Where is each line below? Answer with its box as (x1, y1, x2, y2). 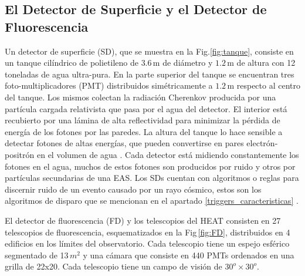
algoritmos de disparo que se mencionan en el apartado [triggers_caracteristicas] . (5, 194, 299, 207)
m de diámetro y (152, 56, 213, 69)
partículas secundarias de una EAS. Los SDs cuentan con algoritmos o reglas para (5, 171, 299, 184)
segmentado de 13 (5, 248, 69, 261)
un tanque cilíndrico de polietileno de (5, 56, 138, 69)
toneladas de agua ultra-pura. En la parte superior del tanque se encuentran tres (5, 68, 294, 80)
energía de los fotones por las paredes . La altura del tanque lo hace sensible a (5, 125, 283, 137)
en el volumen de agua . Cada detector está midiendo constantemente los (36, 148, 299, 160)
